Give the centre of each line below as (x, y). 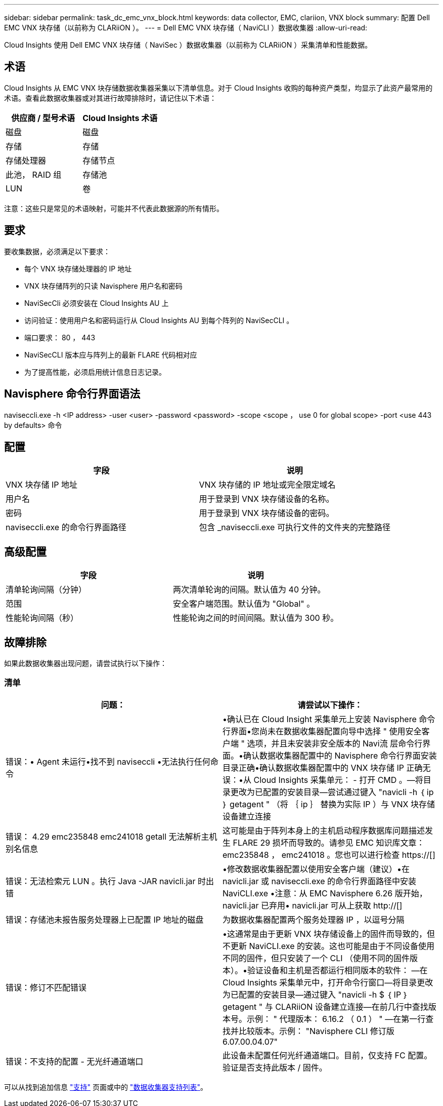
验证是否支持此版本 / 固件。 (275, 1067)
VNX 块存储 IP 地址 (42, 485)
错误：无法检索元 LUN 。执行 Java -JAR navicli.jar (101, 881)
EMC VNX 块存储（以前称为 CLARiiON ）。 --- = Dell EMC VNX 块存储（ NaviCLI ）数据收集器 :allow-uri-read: (186, 28)
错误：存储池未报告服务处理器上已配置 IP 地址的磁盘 (105, 919)
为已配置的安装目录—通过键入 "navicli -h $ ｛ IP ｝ (316, 994)
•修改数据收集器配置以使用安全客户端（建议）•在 (316, 869)
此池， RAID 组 (34, 174)
